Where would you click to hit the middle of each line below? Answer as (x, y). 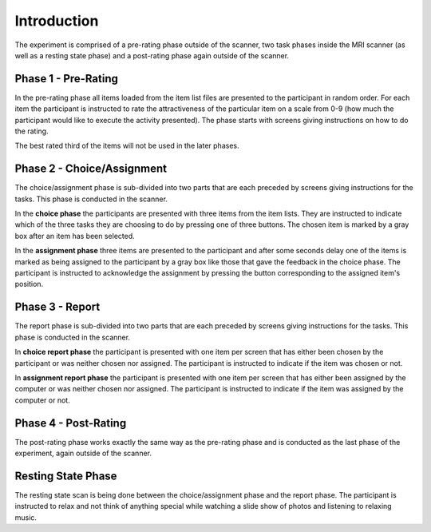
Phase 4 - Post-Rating (71, 423)
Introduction (57, 21)
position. (29, 284)
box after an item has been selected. (75, 236)
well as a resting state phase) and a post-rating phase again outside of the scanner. (152, 55)
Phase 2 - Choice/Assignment (91, 169)
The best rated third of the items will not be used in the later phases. (127, 146)
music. (26, 517)
